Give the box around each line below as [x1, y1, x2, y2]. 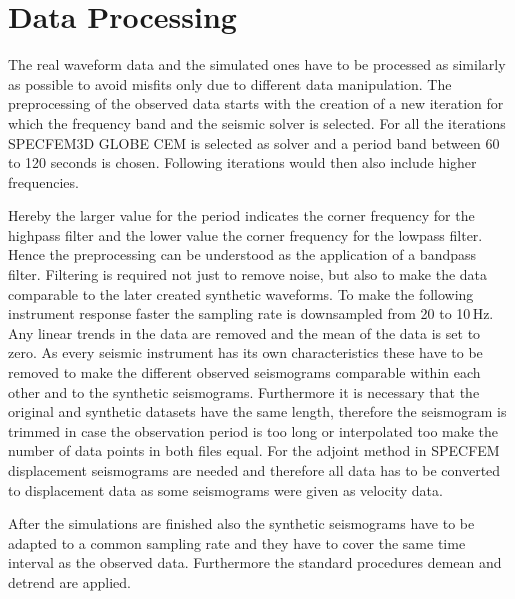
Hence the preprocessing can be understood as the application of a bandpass [8, 244, 477, 265]
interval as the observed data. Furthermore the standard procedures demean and [8, 552, 502, 573]
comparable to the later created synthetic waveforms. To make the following [8, 283, 474, 304]
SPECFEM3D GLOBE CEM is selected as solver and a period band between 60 [8, 132, 500, 153]
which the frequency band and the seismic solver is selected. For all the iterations [8, 112, 506, 133]
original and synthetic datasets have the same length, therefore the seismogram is [8, 401, 507, 422]
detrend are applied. [8, 571, 131, 592]
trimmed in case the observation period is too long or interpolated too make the [8, 420, 499, 441]
